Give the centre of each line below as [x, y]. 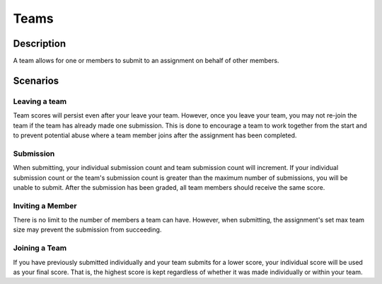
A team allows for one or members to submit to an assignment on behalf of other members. [146, 61]
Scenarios [36, 80]
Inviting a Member [45, 205]
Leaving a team [40, 101]
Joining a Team [40, 248]
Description [40, 44]
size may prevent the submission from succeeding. [87, 229]
